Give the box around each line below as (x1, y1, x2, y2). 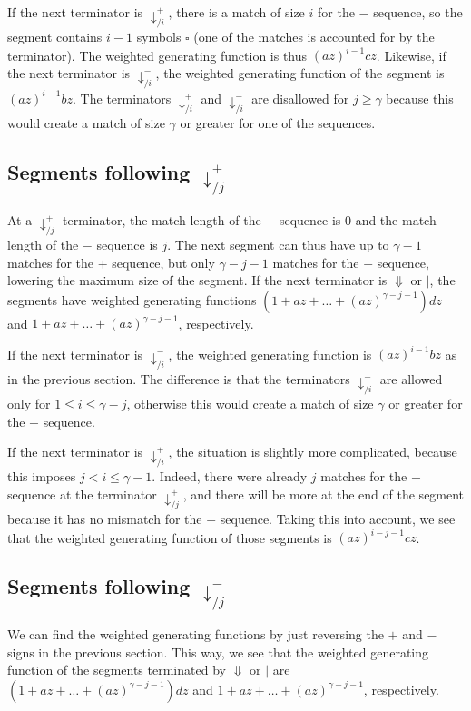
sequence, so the (373, 3, 463, 21)
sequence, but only (112, 252, 215, 272)
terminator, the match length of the (63, 210, 261, 229)
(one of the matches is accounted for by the (193, 27, 435, 46)
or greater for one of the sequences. (180, 114, 376, 133)
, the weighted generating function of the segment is (155, 63, 445, 82)
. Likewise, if (376, 45, 446, 64)
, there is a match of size (168, 3, 305, 21)
